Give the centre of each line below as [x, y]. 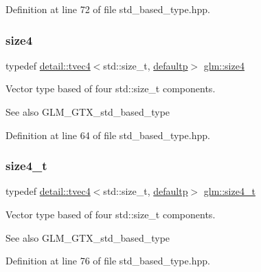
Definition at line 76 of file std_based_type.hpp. [108, 261]
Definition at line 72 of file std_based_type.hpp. [108, 9]
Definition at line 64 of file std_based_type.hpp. [108, 135]
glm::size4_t [229, 191]
